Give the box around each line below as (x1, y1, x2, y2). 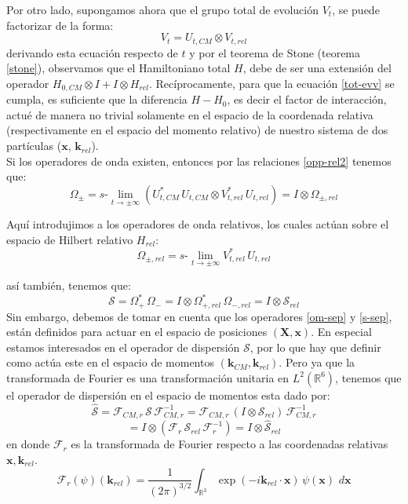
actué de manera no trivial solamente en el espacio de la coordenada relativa (6, 106, 373, 122)
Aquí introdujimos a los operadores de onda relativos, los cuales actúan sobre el (6, 216, 389, 232)
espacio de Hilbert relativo (6, 231, 133, 247)
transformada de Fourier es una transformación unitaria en (6, 369, 290, 385)
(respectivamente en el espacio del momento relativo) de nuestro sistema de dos (6, 122, 388, 138)
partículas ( (6, 137, 62, 154)
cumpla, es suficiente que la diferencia (6, 91, 188, 108)
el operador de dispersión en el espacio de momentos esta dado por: (6, 386, 330, 403)
